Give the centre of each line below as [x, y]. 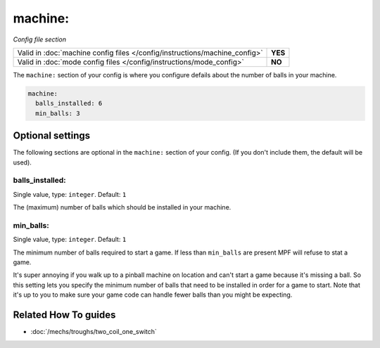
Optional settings [52, 136]
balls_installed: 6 [69, 103]
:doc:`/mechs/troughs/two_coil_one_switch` [94, 332]
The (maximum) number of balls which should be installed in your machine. [122, 207]
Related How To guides [64, 315]
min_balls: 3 [58, 113]
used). [22, 162]
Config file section [40, 39]
